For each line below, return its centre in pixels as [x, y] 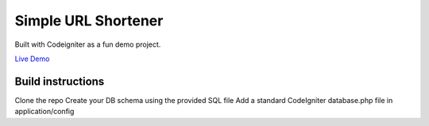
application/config [44, 112]
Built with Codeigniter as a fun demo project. [88, 44]
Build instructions [60, 81]
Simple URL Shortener [89, 21]
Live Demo [32, 59]
